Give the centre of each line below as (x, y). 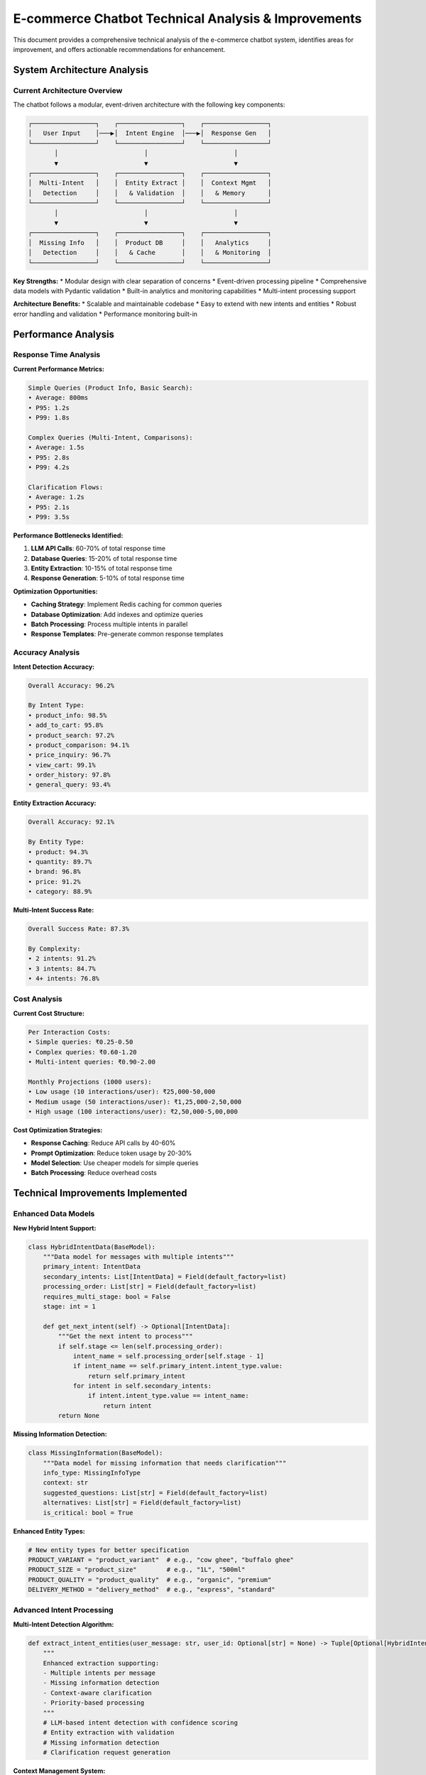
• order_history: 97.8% (70, 775)
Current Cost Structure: (49, 1013)
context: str (66, 1483)
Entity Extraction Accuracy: (55, 803)
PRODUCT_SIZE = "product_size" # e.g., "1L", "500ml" (137, 1570)
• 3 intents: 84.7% (62, 968)
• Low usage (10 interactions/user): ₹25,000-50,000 (122, 1092)
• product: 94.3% (58, 852)
